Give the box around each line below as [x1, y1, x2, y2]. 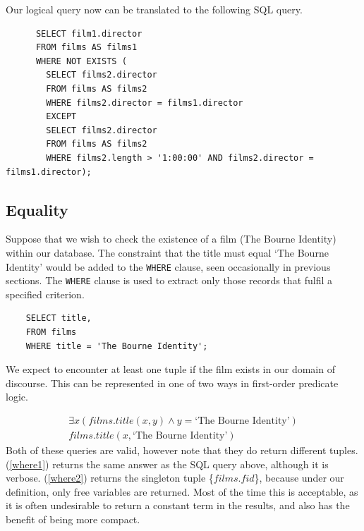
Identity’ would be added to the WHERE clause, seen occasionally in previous [6, 259, 331, 274]
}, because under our [254, 470, 344, 485]
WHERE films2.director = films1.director [46, 97, 243, 108]
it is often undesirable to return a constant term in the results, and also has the [6, 498, 350, 513]
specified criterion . [6, 286, 85, 301]
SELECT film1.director [35, 28, 142, 39]
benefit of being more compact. [6, 512, 140, 527]
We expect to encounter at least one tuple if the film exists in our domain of [6, 362, 335, 377]
